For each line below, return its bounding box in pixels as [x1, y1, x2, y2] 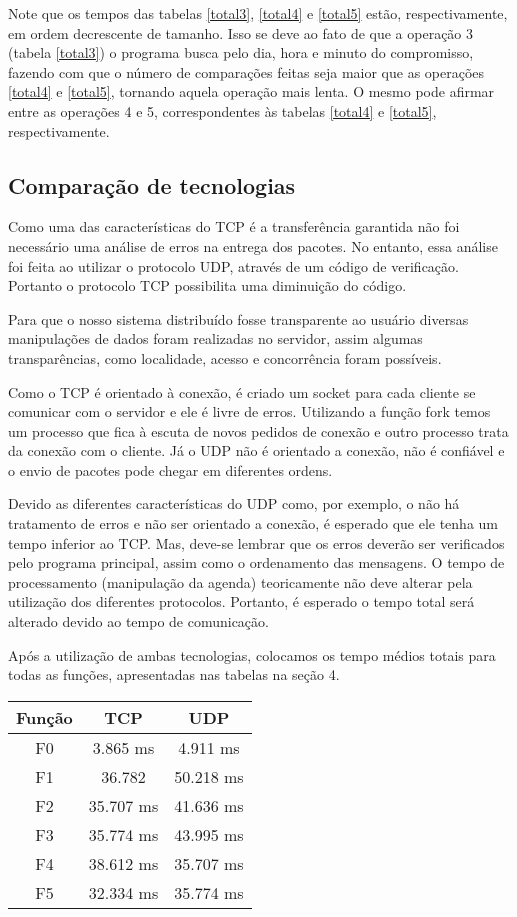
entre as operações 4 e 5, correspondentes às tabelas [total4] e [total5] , [8, 100, 437, 121]
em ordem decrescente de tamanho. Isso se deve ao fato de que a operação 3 [8, 22, 474, 43]
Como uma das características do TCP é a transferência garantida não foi [8, 216, 460, 237]
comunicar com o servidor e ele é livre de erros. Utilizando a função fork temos [8, 401, 491, 422]
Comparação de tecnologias [8, 169, 296, 200]
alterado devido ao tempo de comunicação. [8, 611, 269, 632]
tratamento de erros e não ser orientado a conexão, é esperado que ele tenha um [8, 513, 499, 534]
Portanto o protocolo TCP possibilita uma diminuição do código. [8, 275, 407, 296]
